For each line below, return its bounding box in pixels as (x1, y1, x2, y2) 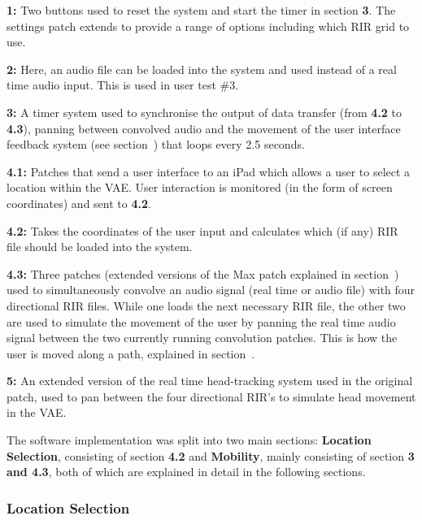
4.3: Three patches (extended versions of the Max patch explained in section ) (7, 265, 399, 282)
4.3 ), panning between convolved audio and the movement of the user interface (7, 119, 401, 136)
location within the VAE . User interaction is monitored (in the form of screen (7, 179, 393, 196)
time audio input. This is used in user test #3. (7, 76, 239, 93)
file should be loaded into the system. (7, 238, 193, 255)
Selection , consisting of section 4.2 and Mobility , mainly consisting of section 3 (7, 447, 415, 464)
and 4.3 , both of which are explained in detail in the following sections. (7, 463, 366, 480)
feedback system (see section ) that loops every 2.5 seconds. (7, 136, 305, 153)
